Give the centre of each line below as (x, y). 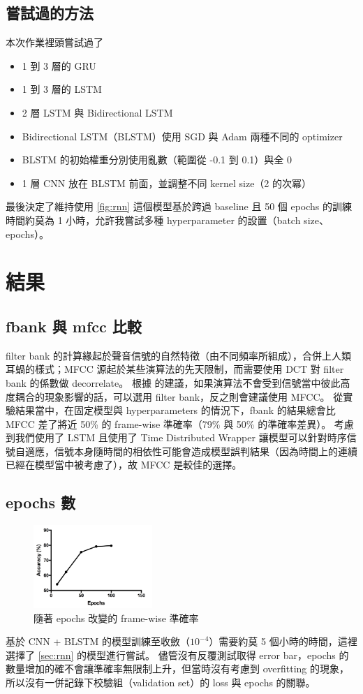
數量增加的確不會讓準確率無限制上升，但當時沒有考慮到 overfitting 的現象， (177, 669)
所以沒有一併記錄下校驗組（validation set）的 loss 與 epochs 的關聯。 (161, 682)
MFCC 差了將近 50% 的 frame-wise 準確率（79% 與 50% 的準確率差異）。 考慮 (180, 423)
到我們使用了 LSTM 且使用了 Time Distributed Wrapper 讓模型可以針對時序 (176, 437)
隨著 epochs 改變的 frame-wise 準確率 (116, 618)
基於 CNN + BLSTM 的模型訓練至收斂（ (98, 641)
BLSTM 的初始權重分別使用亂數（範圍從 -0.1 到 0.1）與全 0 (157, 160)
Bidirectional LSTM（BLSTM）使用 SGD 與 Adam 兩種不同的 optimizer (182, 136)
